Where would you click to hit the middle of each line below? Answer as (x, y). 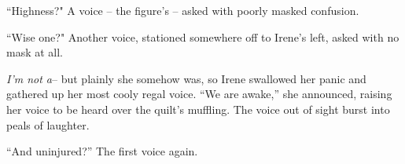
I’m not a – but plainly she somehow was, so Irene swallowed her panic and (186, 78)
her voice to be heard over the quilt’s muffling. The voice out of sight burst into (198, 109)
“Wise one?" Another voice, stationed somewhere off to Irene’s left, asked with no (203, 36)
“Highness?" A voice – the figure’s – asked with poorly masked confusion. (183, 10)
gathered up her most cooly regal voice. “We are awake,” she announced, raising (199, 94)
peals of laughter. (48, 124)
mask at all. (35, 52)
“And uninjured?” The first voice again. (102, 151)
